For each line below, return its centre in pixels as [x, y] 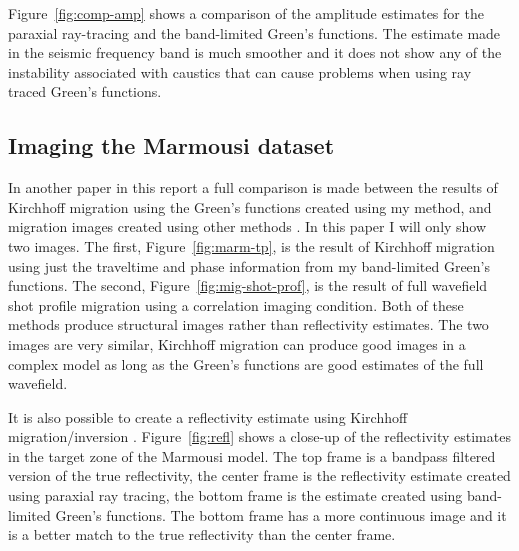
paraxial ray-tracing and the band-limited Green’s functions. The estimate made [254, 32]
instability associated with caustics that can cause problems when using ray [240, 71]
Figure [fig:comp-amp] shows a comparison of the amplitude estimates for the [246, 13]
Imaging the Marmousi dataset [171, 145]
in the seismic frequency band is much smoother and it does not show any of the [255, 52]
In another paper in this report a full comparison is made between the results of [253, 187]
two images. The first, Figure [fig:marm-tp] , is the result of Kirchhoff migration [251, 245]
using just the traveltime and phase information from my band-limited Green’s [249, 265]
